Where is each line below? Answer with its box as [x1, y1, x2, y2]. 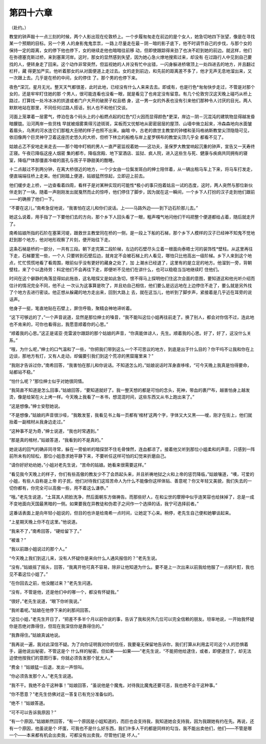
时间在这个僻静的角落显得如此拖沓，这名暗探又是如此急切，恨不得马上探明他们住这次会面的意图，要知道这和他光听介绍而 [9, 276, 255, 282]
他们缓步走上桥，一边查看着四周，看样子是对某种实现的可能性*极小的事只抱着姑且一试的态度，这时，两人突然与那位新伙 [9, 182, 253, 188]
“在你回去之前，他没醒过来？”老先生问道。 [9, 580, 96, 586]
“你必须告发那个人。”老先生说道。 [9, 673, 76, 679]
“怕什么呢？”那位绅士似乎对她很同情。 [9, 378, 87, 384]
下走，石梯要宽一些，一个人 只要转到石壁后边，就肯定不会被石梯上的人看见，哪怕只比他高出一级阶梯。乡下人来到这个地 [9, 253, 252, 259]
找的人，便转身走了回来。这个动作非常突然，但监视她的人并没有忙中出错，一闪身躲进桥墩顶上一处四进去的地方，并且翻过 [9, 61, 255, 67]
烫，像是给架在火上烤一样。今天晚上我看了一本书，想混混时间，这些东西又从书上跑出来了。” [9, 394, 195, 400]
